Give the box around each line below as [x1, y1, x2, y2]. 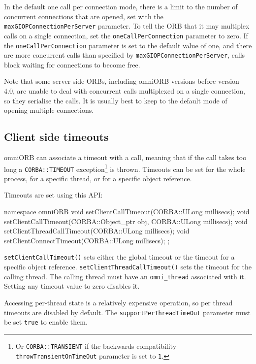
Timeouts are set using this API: [4, 190, 103, 200]
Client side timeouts [4, 129, 109, 144]
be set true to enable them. [4, 317, 88, 327]
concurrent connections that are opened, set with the [4, 11, 163, 21]
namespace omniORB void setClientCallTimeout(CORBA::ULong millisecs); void [4, 206, 250, 217]
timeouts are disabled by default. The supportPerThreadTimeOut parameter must [4, 307, 251, 317]
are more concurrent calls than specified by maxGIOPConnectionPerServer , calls [4, 50, 245, 60]
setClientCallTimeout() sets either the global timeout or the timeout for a [4, 252, 235, 262]
